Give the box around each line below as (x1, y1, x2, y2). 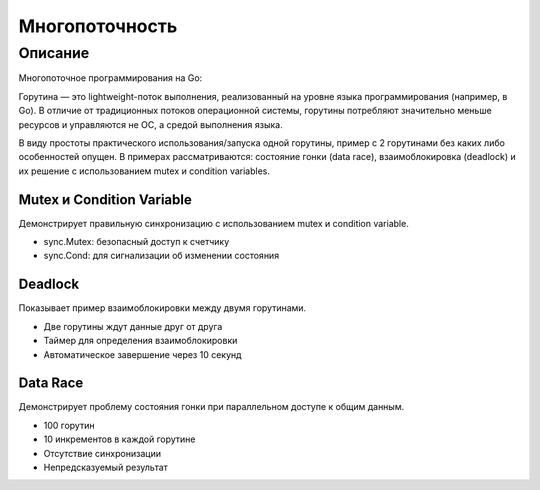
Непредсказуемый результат (43, 461, 169, 473)
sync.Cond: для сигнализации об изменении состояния (43, 250, 280, 262)
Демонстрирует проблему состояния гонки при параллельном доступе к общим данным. (18, 401, 405, 413)
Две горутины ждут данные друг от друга (43, 320, 223, 332)
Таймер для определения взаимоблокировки (43, 335, 238, 347)
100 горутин (43, 419, 95, 431)
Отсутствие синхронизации (43, 447, 162, 459)
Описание (18, 44, 90, 62)
